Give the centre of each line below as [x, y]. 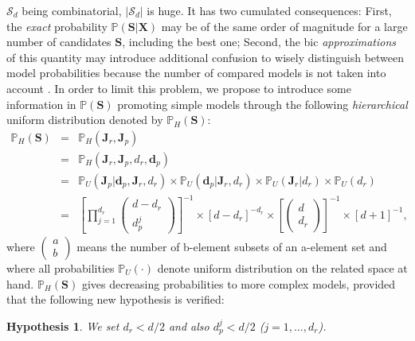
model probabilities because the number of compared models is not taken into [196, 73]
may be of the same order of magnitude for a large [284, 26]
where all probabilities [61, 267]
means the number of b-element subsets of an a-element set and [232, 246]
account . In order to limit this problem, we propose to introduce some [179, 88]
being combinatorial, [72, 10]
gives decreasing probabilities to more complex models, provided [239, 283]
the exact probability [57, 26]
